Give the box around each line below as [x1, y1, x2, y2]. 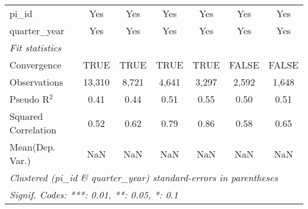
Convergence [9, 58, 62, 71]
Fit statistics [9, 41, 62, 54]
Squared [9, 109, 43, 123]
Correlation [9, 123, 57, 136]
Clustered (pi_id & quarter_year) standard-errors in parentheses [9, 171, 278, 184]
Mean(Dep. [9, 140, 56, 154]
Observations [9, 75, 63, 89]
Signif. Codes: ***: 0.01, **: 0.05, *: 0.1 [9, 188, 178, 201]
